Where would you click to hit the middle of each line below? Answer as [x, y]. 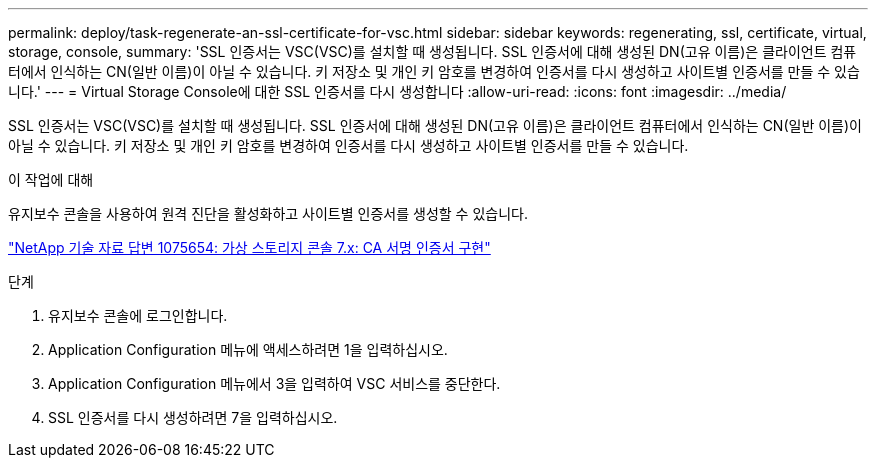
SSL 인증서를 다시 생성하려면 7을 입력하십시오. [193, 417]
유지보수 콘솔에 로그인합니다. [138, 315]
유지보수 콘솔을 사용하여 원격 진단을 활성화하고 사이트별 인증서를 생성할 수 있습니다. [268, 213]
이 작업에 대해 [51, 179]
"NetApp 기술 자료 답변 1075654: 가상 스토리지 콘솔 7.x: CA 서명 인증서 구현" [249, 247]
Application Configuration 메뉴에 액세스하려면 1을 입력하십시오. [248, 349]
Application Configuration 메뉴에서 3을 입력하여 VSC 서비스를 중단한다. [274, 383]
